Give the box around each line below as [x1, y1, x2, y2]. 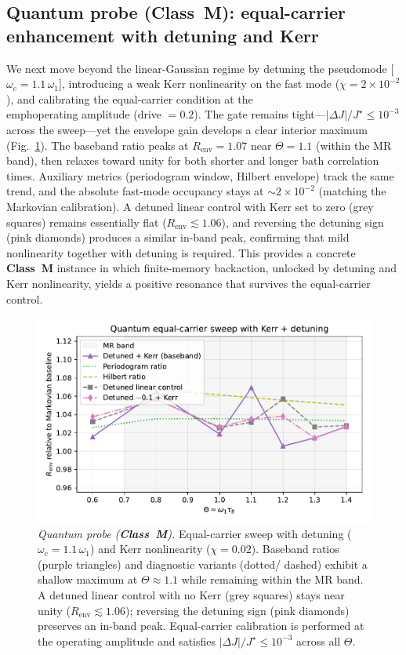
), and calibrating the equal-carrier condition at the [6, 90, 253, 107]
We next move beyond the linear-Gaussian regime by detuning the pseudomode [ [6, 60, 394, 76]
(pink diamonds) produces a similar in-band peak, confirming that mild [6, 229, 350, 246]
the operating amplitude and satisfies [38, 632, 216, 649]
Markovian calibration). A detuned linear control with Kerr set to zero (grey [6, 198, 374, 214]
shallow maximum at [38, 571, 138, 588]
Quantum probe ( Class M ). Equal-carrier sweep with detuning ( [38, 525, 352, 541]
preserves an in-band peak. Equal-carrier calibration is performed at [38, 617, 364, 634]
